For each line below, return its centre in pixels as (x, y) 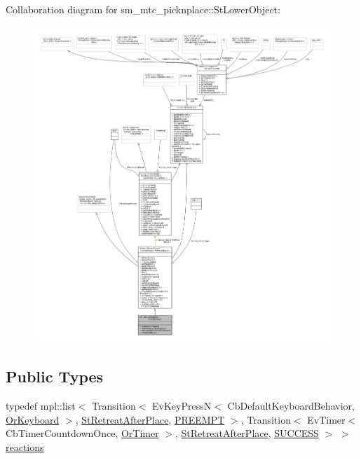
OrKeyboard (33, 419)
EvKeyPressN (182, 406)
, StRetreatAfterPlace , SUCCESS (247, 433)
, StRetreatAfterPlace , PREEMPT (150, 419)
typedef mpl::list (41, 406)
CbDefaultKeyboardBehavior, (291, 406)
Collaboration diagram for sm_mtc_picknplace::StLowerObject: (143, 9)
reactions (25, 446)
